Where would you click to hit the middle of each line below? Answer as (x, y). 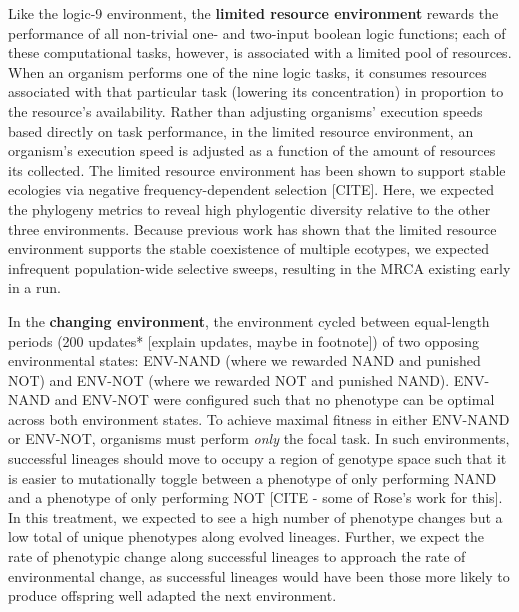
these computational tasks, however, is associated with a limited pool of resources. (260, 52)
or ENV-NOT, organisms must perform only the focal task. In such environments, (259, 438)
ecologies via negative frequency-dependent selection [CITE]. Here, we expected (251, 189)
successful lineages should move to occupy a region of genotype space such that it (257, 458)
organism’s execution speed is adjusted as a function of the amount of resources (252, 150)
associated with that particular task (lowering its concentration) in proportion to (256, 91)
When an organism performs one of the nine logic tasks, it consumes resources (247, 71)
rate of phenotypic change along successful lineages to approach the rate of (237, 556)
